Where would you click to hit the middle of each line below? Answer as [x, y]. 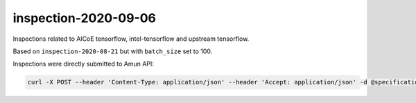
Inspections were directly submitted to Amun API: [83, 64]
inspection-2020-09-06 [84, 18]
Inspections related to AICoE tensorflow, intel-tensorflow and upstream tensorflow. [131, 39]
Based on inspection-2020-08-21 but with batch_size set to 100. [113, 51]
